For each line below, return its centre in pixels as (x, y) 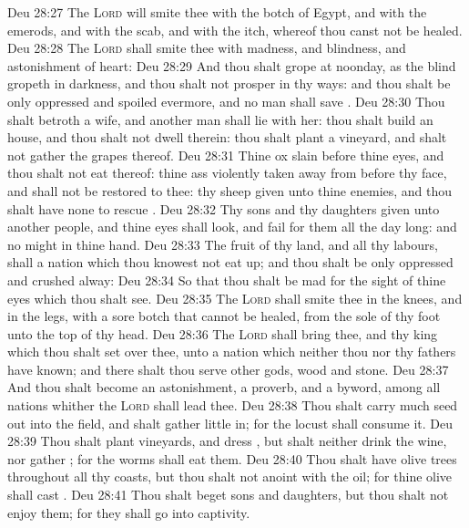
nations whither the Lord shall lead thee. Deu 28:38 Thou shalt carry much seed (233, 405)
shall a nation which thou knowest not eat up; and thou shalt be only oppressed (230, 262)
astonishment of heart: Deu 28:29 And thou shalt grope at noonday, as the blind (232, 65)
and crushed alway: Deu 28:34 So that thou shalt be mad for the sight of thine (227, 280)
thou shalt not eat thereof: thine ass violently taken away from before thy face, (227, 173)
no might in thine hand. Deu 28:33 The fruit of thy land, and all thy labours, (223, 244)
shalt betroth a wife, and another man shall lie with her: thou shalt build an (220, 119)
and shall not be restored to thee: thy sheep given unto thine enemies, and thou (230, 190)
